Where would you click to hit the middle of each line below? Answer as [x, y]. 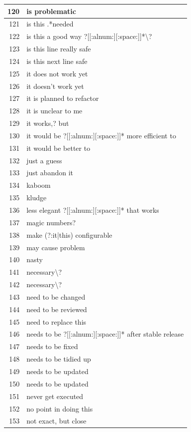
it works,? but [48, 123]
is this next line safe [57, 61]
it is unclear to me [54, 111]
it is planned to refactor [63, 98]
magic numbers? [51, 222]
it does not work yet [57, 73]
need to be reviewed [57, 309]
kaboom [39, 185]
